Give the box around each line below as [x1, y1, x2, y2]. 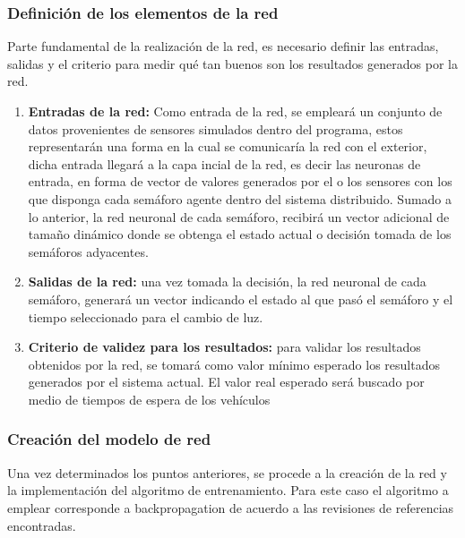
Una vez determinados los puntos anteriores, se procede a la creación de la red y [7, 463, 447, 482]
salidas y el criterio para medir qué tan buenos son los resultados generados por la [7, 54, 458, 73]
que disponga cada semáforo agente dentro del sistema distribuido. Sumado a [28, 189, 452, 208]
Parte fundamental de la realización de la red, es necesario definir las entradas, [7, 37, 439, 56]
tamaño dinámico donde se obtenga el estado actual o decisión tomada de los [28, 225, 452, 243]
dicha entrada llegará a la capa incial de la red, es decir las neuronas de [28, 154, 421, 173]
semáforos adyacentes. [28, 242, 149, 260]
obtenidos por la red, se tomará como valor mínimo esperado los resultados [28, 354, 440, 373]
